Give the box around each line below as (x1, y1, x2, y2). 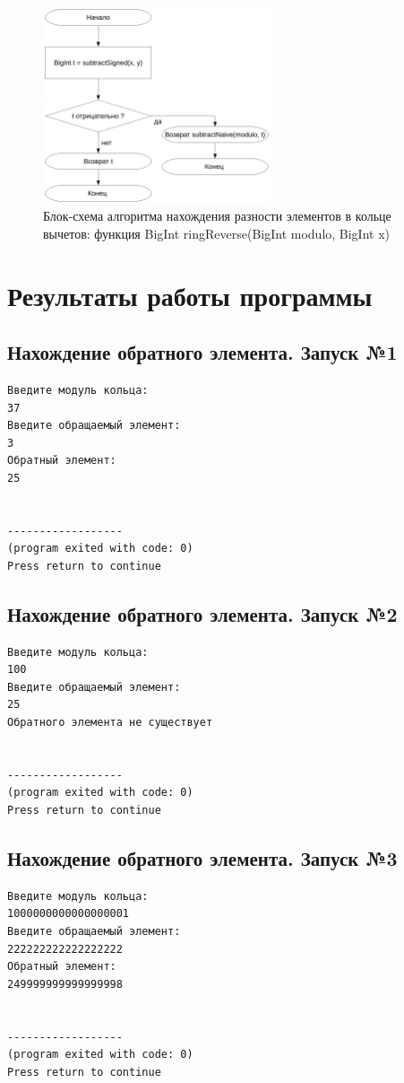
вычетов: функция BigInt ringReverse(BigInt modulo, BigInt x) (43, 223, 391, 242)
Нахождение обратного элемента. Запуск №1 (7, 338, 398, 366)
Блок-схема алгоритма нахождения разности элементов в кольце (43, 206, 391, 225)
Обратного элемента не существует (7, 716, 213, 729)
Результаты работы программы (7, 276, 373, 313)
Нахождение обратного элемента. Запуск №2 (7, 599, 398, 627)
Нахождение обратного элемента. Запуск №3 (7, 844, 398, 872)
